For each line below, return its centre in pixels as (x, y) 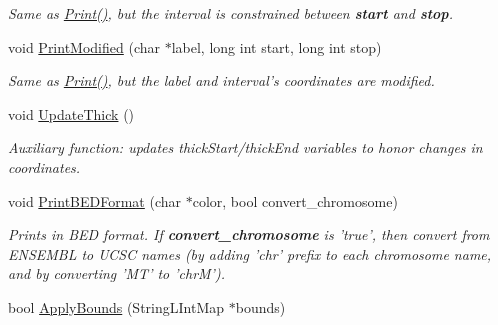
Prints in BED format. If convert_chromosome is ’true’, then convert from (249, 234)
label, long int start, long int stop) (276, 46)
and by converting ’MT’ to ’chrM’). (116, 273)
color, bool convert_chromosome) (295, 200)
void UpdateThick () (71, 113)
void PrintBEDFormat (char (95, 200)
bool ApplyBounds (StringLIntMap (116, 306)
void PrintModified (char (84, 46)
